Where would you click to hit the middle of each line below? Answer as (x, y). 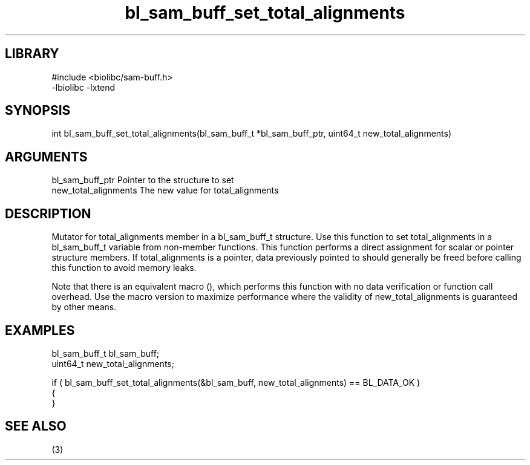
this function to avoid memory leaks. (124, 268)
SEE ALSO (36, 426)
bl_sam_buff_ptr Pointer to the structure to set (143, 180)
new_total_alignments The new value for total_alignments (165, 190)
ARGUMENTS (46, 157)
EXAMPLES (40, 330)
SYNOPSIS (38, 111)
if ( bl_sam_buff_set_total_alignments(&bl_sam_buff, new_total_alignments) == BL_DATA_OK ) (236, 382)
